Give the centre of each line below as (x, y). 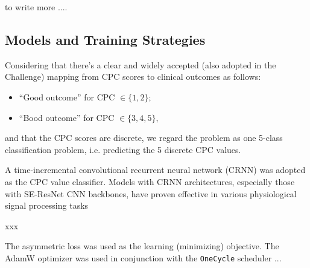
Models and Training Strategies (105, 39)
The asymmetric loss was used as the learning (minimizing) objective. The (142, 246)
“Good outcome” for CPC (67, 96)
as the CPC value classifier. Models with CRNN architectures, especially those (150, 181)
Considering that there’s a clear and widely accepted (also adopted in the (141, 64)
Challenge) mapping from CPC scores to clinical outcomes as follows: (133, 77)
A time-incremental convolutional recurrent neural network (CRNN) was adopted (155, 170)
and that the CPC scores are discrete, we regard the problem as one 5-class (144, 138)
